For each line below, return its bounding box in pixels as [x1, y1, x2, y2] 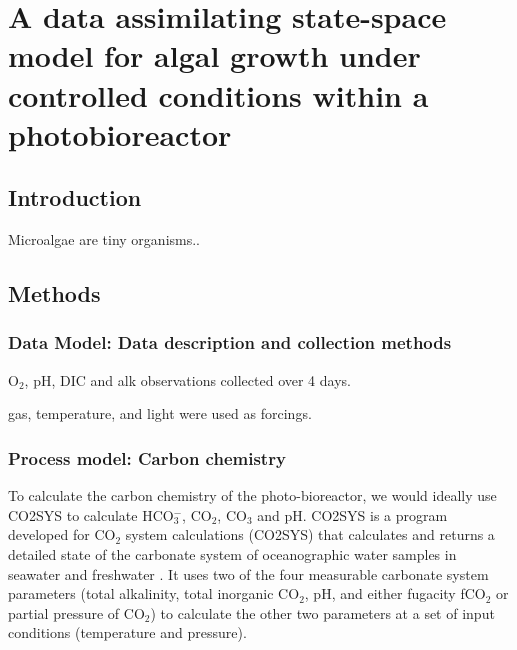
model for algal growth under [8, 35, 421, 76]
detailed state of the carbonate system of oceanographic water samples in [8, 543, 457, 564]
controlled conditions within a [8, 74, 429, 115]
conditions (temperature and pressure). [8, 622, 247, 643]
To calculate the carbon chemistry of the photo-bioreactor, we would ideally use [8, 485, 497, 506]
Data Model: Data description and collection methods [8, 330, 452, 355]
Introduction [8, 182, 142, 213]
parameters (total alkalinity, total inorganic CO [8, 583, 300, 604]
